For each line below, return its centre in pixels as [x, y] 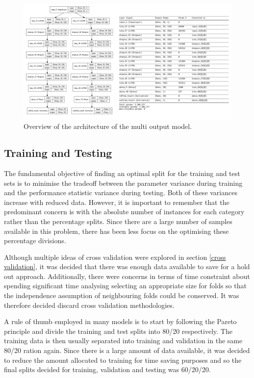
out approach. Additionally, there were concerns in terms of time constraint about [127, 276]
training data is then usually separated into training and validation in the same [123, 340]
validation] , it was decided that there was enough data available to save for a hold [127, 266]
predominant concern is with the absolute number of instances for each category [124, 212]
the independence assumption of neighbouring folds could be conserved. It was [122, 295]
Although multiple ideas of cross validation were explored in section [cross [115, 257]
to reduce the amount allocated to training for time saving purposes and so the [123, 360]
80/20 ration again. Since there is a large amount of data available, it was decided [127, 350]
